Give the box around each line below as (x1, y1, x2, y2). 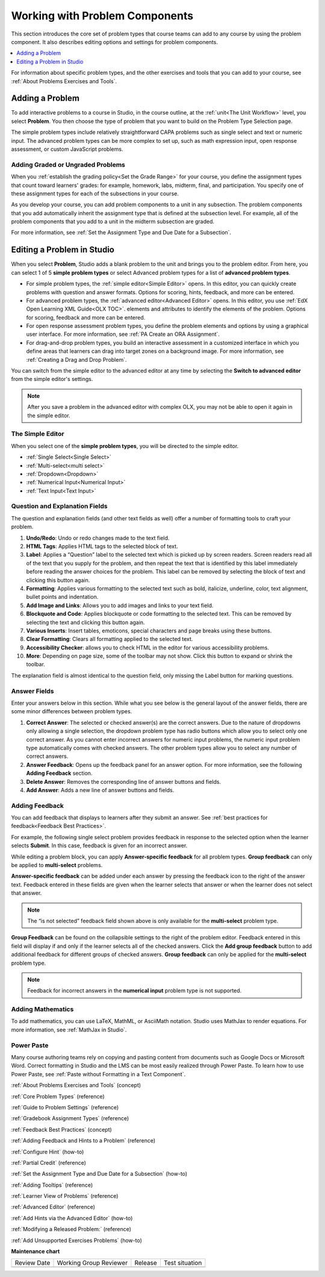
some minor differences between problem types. (11, 708, 132, 715)
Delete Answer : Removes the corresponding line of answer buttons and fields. (26, 778, 221, 785)
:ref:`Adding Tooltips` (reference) (11, 1181, 93, 1188)
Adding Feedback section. (26, 769, 93, 777)
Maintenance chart (11, 1248, 60, 1255)
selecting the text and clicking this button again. (26, 619, 145, 626)
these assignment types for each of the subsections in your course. (11, 190, 179, 197)
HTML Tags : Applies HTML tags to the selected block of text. (26, 543, 178, 550)
